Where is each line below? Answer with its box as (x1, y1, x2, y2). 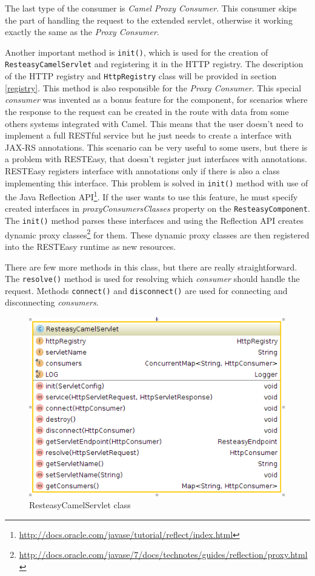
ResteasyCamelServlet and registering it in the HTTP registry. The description (5, 57, 303, 70)
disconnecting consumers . (5, 296, 99, 309)
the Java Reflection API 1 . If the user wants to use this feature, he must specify (5, 189, 298, 203)
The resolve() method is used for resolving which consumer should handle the (5, 272, 300, 285)
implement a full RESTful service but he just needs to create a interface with (5, 129, 292, 142)
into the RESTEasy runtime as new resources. (5, 240, 176, 252)
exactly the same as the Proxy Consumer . (5, 25, 159, 38)
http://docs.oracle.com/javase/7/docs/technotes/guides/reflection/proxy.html (19, 548, 308, 561)
